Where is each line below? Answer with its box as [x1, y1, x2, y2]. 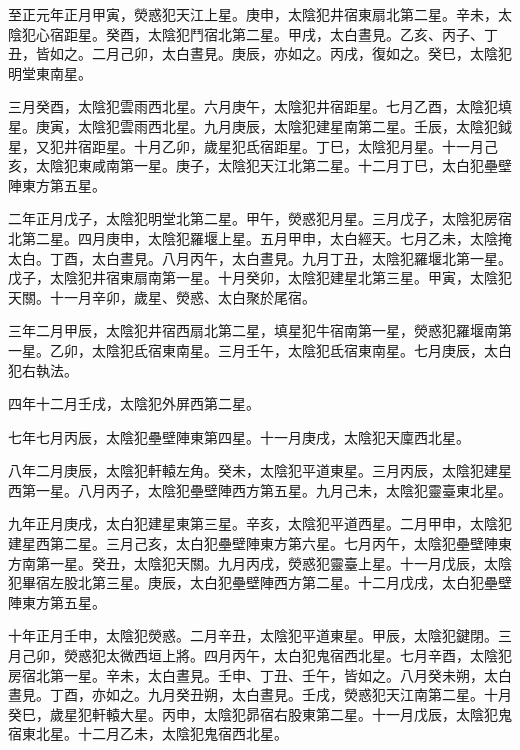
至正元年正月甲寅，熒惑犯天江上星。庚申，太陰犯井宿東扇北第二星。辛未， [8, 4, 498, 24]
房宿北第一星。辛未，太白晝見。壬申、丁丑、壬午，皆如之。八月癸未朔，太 [8, 664, 498, 685]
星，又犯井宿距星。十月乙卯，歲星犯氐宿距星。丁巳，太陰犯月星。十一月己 [8, 135, 498, 156]
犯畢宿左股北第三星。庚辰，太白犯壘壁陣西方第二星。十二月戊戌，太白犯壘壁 [8, 572, 512, 593]
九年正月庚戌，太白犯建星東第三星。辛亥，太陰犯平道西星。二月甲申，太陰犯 [8, 513, 512, 534]
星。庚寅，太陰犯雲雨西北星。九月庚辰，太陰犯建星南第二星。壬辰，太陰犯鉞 [8, 115, 512, 136]
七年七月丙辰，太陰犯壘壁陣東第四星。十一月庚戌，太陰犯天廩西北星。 [8, 426, 470, 447]
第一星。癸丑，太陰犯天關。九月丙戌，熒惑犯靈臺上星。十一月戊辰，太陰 [35, 552, 512, 573]
